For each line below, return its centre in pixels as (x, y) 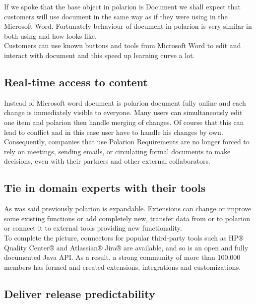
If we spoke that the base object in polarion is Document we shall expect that (122, 6)
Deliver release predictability (80, 293)
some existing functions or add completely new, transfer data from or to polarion (127, 218)
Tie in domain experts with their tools (105, 188)
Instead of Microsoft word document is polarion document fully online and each (125, 102)
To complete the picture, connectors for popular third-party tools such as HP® (124, 237)
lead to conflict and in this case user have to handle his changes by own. (114, 132)
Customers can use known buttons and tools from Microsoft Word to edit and (123, 45)
